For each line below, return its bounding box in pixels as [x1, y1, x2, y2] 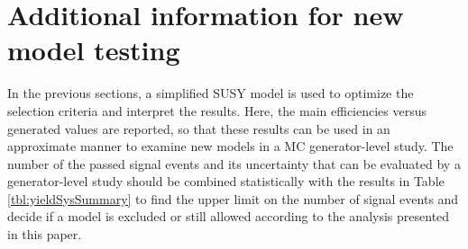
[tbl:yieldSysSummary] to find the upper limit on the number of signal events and [7, 189, 459, 208]
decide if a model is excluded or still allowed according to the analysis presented [7, 207, 450, 226]
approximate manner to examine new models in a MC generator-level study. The [7, 137, 454, 156]
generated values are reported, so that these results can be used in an [7, 119, 390, 138]
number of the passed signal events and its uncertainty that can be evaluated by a [7, 154, 461, 173]
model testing [7, 31, 180, 68]
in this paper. [7, 225, 82, 244]
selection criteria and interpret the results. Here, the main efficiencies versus [7, 101, 427, 120]
